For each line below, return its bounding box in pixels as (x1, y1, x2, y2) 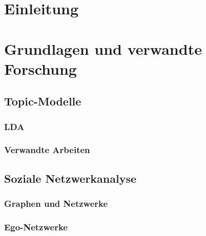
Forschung (4, 58, 77, 79)
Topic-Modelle (4, 93, 81, 109)
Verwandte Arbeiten (4, 143, 90, 156)
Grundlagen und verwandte (4, 38, 202, 59)
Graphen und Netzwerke (4, 197, 108, 210)
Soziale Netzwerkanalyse (4, 170, 137, 186)
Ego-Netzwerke (4, 220, 68, 233)
